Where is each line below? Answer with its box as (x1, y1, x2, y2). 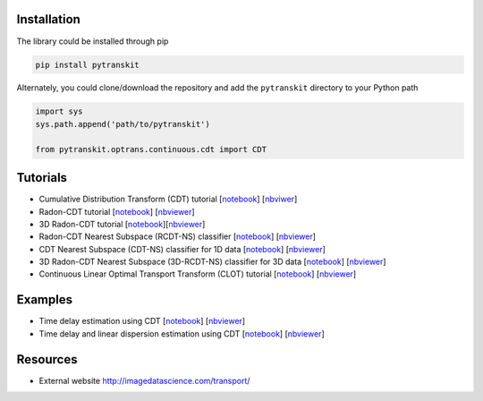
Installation (16, 12, 80, 27)
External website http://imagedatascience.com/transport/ (38, 375, 250, 386)
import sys (35, 107, 83, 116)
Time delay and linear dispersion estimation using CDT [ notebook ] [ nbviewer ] (38, 328, 326, 339)
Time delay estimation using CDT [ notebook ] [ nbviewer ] (38, 316, 246, 327)
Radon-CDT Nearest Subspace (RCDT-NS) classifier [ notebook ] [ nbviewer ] (38, 231, 317, 242)
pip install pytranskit (35, 59, 140, 70)
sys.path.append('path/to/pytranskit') (35, 119, 210, 129)
